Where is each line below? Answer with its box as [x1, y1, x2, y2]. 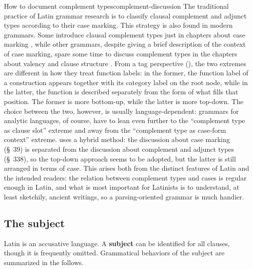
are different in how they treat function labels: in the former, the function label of [4, 68, 249, 78]
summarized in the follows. [4, 257, 84, 267]
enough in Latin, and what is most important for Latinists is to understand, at [4, 182, 239, 192]
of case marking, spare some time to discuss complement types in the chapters [4, 48, 237, 58]
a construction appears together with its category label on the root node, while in [4, 77, 248, 87]
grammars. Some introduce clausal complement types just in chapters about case [4, 29, 245, 39]
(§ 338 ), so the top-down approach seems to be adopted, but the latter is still [4, 153, 236, 163]
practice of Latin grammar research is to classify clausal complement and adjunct [4, 10, 247, 20]
